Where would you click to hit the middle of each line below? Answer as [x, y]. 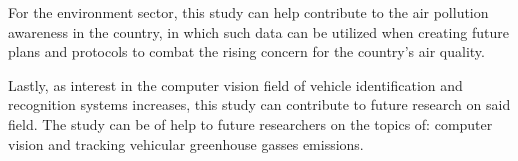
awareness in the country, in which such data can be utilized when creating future [258, 31]
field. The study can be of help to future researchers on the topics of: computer [250, 123]
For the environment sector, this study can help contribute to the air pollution [248, 12]
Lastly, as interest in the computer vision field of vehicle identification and [235, 84]
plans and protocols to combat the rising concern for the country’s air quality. [246, 51]
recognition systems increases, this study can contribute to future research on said [259, 104]
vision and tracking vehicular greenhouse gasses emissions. [186, 143]
